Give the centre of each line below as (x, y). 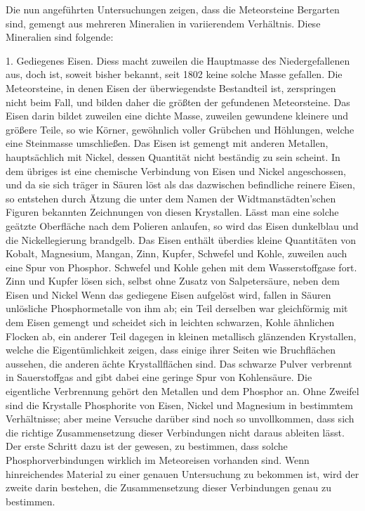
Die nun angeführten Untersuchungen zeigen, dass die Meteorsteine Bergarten (173, 9)
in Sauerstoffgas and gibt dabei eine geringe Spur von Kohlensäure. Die (159, 377)
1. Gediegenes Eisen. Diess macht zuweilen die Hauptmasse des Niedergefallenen (178, 60)
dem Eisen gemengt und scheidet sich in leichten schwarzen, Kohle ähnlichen (170, 322)
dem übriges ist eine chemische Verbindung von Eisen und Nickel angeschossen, (176, 170)
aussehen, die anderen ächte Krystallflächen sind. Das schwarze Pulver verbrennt (179, 363)
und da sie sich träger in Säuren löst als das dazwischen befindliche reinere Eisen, (180, 185)
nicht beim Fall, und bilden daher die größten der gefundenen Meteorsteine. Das (178, 102)
